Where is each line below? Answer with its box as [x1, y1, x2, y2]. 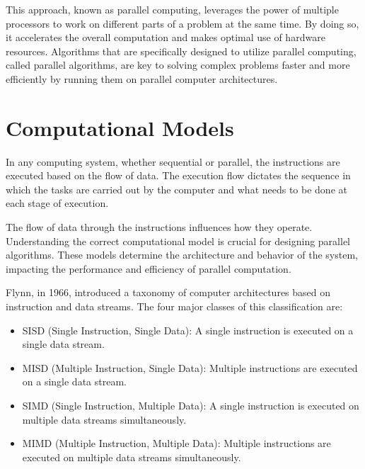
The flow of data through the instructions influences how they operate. [6, 220, 313, 234]
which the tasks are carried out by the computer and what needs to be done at [6, 181, 347, 196]
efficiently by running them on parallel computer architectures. [6, 71, 278, 86]
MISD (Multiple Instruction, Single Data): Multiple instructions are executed [22, 360, 358, 375]
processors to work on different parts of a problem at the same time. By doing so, [6, 16, 359, 30]
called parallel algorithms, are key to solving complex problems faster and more [6, 57, 350, 72]
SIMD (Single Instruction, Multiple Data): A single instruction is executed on [22, 398, 359, 412]
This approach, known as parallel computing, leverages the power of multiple [6, 2, 339, 16]
